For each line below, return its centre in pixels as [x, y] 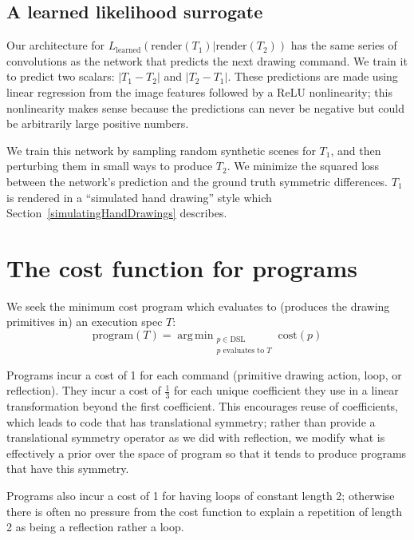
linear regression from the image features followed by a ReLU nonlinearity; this [199, 91]
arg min [195, 336]
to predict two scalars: [61, 76]
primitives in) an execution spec [85, 322]
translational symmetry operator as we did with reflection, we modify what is [196, 437]
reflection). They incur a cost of [84, 390]
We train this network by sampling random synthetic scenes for [161, 150]
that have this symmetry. [68, 469]
